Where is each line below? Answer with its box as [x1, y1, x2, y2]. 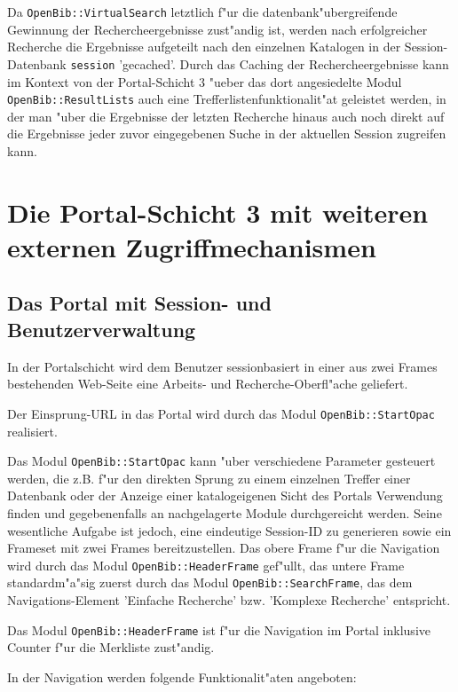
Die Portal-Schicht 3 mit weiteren [7, 193, 429, 230]
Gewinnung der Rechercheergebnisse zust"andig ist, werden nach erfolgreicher [7, 20, 428, 38]
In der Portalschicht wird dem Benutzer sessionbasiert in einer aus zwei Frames [7, 357, 438, 375]
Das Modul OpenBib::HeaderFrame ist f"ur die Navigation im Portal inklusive [7, 620, 430, 639]
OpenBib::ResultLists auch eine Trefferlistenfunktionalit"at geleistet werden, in [7, 90, 446, 108]
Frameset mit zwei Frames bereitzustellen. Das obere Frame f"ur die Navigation [7, 539, 440, 557]
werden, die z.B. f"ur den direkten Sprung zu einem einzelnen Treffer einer [7, 468, 411, 487]
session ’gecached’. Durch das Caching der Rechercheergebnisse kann [70, 54, 449, 73]
